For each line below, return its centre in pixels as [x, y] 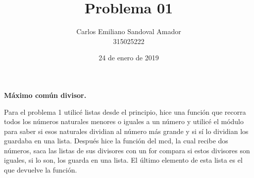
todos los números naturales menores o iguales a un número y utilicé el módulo [124, 121]
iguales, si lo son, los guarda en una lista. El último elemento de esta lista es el [123, 160]
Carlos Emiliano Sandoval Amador [129, 31]
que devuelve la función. [41, 170]
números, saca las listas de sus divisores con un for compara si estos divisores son [127, 150]
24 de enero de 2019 [129, 58]
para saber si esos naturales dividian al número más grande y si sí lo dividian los [126, 131]
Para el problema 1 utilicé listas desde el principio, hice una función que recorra [125, 111]
